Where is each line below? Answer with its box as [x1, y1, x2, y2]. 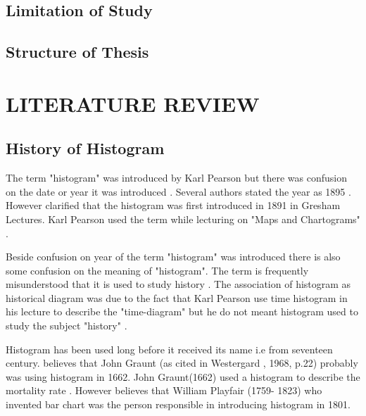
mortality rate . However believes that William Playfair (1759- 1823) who [6, 383, 322, 398]
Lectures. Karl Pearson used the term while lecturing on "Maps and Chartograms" [6, 211, 360, 226]
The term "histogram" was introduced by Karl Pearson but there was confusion [6, 170, 347, 185]
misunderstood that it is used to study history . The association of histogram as [6, 277, 351, 291]
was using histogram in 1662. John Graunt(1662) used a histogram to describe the [6, 369, 360, 384]
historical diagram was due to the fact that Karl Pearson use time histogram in [6, 290, 348, 305]
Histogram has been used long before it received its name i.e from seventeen [6, 341, 333, 356]
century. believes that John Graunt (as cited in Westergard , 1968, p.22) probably [6, 355, 358, 370]
